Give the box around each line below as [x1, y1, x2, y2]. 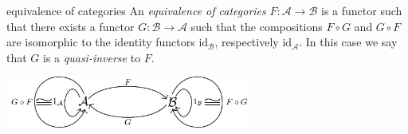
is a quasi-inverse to [43, 49, 141, 65]
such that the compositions [190, 18, 323, 34]
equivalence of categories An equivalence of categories [6, 2, 266, 18]
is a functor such [321, 2, 402, 18]
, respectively [214, 33, 279, 50]
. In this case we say [299, 33, 398, 50]
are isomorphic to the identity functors [6, 33, 195, 50]
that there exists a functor [6, 18, 135, 34]
